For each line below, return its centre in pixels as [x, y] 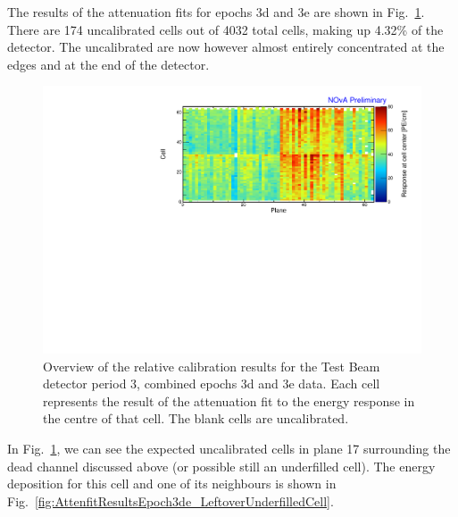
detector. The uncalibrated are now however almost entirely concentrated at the [226, 47]
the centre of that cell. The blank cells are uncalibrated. [196, 418]
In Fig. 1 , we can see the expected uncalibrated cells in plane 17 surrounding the [229, 448]
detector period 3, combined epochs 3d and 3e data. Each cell [212, 384]
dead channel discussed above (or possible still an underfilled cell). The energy [221, 466]
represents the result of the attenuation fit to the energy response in [229, 400]
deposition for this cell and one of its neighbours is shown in [172, 484]
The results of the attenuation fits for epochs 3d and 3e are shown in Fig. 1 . [216, 12]
